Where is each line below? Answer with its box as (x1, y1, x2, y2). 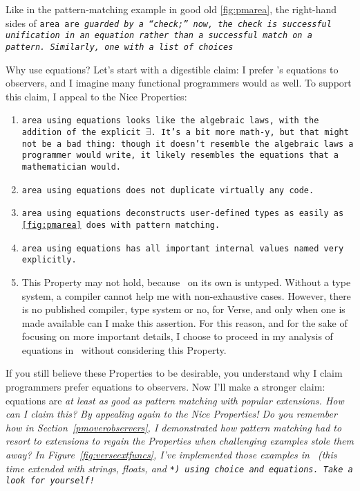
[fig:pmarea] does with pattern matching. (21, 220, 220, 230)
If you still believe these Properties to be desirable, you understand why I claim (6, 366, 343, 380)
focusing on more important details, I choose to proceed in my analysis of (21, 329, 333, 343)
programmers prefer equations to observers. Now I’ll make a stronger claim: (6, 380, 325, 394)
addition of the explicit (21, 127, 141, 137)
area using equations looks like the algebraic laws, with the (21, 116, 319, 126)
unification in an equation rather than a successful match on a (6, 30, 312, 41)
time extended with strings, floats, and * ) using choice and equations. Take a (6, 461, 353, 475)
